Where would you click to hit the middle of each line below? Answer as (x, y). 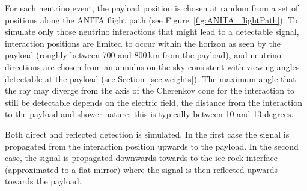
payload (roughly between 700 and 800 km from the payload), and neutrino (143, 55)
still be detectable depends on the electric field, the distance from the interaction (153, 102)
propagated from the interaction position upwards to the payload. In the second (152, 146)
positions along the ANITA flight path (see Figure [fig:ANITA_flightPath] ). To (151, 20)
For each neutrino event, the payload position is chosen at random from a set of (152, 8)
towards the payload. (43, 181)
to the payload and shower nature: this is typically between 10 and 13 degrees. (149, 114)
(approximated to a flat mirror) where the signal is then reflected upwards (141, 169)
